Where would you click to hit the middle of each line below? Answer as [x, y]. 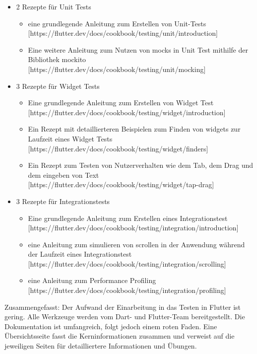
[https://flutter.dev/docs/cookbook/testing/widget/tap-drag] [121, 184]
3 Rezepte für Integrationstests [63, 201]
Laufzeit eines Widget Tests [70, 138]
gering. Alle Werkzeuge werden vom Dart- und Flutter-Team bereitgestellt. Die [125, 317]
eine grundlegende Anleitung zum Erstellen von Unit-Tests [117, 23]
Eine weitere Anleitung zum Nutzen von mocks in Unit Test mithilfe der [138, 49]
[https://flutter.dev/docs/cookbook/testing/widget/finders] [118, 148]
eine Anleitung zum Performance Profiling [92, 280]
